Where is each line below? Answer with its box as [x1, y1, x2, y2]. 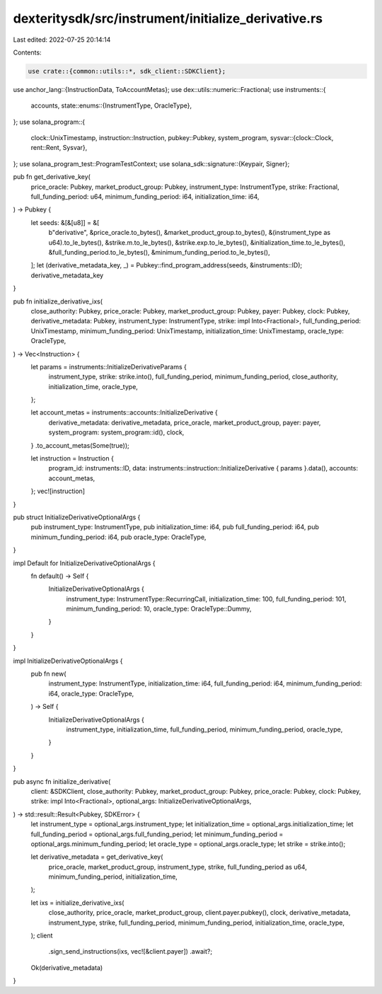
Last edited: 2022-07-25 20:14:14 [13, 35, 111, 44]
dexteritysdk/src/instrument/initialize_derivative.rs [13, 11, 323, 26]
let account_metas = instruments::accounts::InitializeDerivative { [30, 408, 219, 417]
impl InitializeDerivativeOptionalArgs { [13, 657, 123, 665]
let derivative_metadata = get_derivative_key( [30, 853, 163, 861]
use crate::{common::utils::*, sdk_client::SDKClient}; [28, 67, 226, 75]
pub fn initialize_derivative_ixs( [13, 297, 103, 306]
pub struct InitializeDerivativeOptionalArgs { [13, 513, 141, 521]
